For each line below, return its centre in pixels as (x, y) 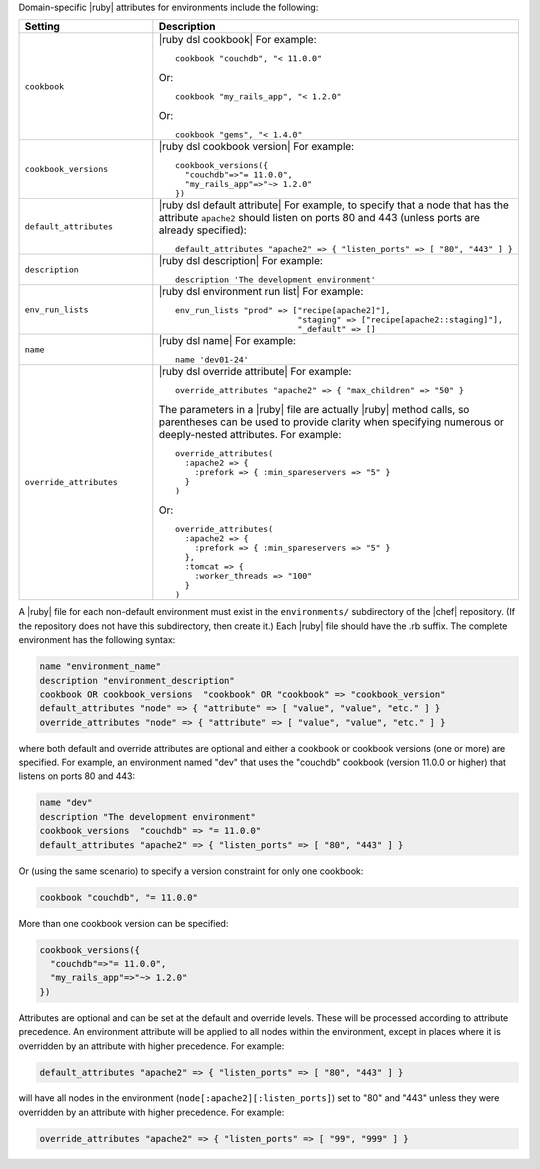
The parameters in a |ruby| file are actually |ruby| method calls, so (314, 410)
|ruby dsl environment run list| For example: (261, 292)
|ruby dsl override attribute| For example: (255, 372)
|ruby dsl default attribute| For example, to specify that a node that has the (334, 205)
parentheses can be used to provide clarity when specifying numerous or (331, 422)
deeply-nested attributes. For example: (250, 435)
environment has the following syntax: (97, 640)
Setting (42, 27)
